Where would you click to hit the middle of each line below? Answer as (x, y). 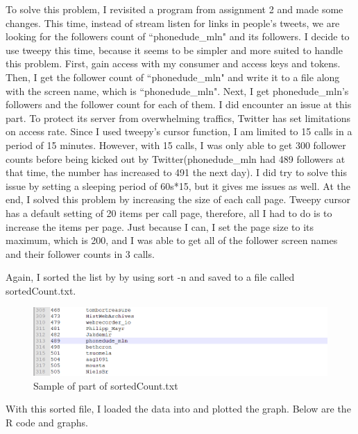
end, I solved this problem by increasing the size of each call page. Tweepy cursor (178, 199)
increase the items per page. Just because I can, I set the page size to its (160, 226)
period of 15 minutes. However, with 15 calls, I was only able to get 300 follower (176, 145)
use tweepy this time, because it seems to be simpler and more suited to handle (174, 50)
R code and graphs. (47, 422)
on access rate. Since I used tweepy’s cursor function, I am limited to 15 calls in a (179, 131)
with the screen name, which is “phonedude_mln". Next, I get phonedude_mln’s (177, 90)
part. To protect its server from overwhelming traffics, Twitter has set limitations (178, 118)
